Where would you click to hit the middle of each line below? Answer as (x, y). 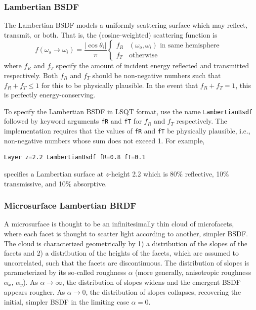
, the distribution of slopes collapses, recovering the (163, 292)
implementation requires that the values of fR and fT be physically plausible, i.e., (127, 131)
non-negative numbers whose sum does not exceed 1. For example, (104, 140)
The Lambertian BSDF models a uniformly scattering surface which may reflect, (126, 25)
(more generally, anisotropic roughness (193, 272)
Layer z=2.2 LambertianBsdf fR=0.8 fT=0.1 (75, 157)
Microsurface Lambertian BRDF (70, 205)
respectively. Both (31, 75)
